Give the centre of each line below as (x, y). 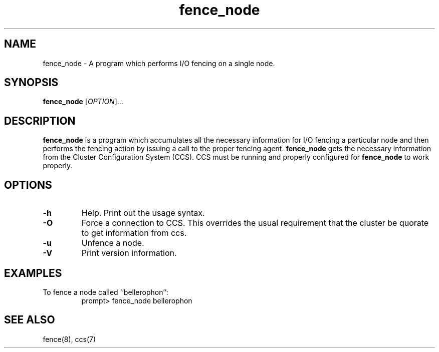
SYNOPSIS (31, 83)
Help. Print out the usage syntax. (143, 213)
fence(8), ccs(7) (69, 339)
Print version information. (129, 253)
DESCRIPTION (40, 121)
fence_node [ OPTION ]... (83, 102)
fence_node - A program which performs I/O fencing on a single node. (159, 63)
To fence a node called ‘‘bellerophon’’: (105, 292)
